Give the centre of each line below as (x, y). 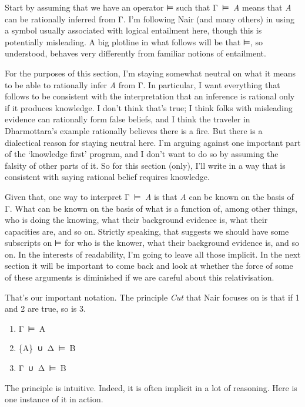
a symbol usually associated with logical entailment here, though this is (133, 30)
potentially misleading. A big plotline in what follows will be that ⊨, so (134, 41)
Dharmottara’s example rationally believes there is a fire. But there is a (134, 130)
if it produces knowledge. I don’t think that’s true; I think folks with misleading (149, 107)
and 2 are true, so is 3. (45, 308)
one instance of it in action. (54, 399)
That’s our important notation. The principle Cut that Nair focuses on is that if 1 (152, 297)
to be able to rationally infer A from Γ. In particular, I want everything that (143, 84)
